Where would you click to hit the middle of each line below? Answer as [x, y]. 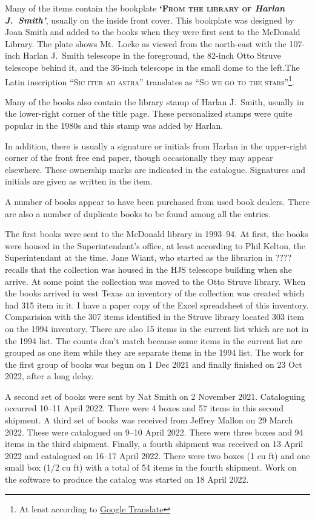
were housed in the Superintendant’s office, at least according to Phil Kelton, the [155, 245]
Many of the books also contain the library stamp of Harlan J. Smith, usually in [154, 101]
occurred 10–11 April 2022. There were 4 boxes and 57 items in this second [144, 408]
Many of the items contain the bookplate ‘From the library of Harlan [145, 8]
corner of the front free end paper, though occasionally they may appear [139, 158]
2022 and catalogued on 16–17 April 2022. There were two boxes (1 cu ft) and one [157, 455]
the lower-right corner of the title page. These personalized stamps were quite [149, 113]
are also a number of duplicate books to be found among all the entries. [138, 213]
